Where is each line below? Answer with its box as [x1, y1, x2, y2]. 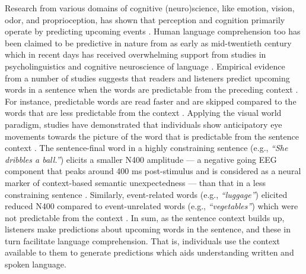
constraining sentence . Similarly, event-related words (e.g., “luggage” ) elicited [5, 188, 288, 200]
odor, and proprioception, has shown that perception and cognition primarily [5, 13, 285, 26]
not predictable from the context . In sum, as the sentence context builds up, [5, 211, 285, 223]
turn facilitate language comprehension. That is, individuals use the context [5, 234, 280, 247]
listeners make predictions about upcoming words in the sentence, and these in [5, 223, 291, 235]
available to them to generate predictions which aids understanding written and [5, 246, 294, 259]
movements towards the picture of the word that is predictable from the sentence [5, 130, 299, 142]
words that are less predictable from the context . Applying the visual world [5, 106, 282, 119]
